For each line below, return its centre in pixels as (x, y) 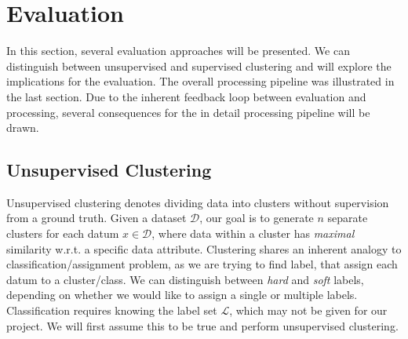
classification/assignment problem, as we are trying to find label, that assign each (202, 264)
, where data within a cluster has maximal (253, 233)
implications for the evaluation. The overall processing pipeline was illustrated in (200, 81)
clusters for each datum (63, 233)
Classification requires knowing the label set (112, 310)
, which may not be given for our (308, 310)
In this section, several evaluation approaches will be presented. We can (178, 51)
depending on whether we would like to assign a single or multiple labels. (182, 295)
